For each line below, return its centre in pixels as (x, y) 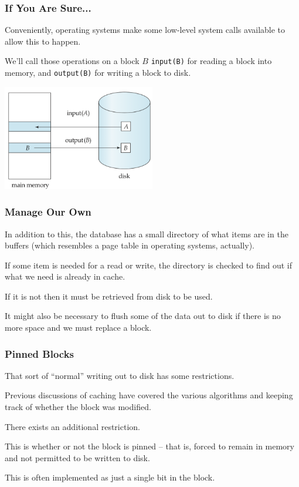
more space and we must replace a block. (78, 328)
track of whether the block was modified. (78, 407)
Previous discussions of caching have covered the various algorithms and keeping (149, 395)
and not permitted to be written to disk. (77, 457)
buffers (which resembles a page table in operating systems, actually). (130, 245)
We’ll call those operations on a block (72, 61)
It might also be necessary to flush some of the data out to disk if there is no (143, 316)
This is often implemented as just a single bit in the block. (110, 477)
